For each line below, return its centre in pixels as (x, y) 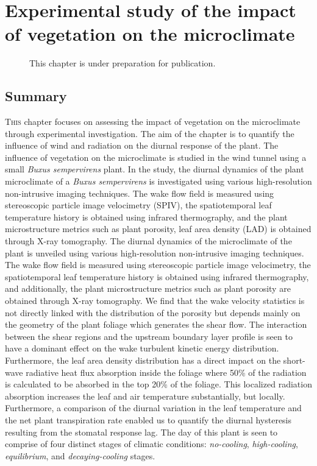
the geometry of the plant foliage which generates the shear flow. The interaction (156, 324)
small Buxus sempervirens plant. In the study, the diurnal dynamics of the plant (155, 169)
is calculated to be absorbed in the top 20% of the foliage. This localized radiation (158, 384)
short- (294, 360)
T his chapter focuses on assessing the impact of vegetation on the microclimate (153, 122)
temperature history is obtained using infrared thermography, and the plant (146, 217)
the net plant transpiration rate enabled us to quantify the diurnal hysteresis (148, 419)
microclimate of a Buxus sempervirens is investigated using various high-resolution (158, 181)
